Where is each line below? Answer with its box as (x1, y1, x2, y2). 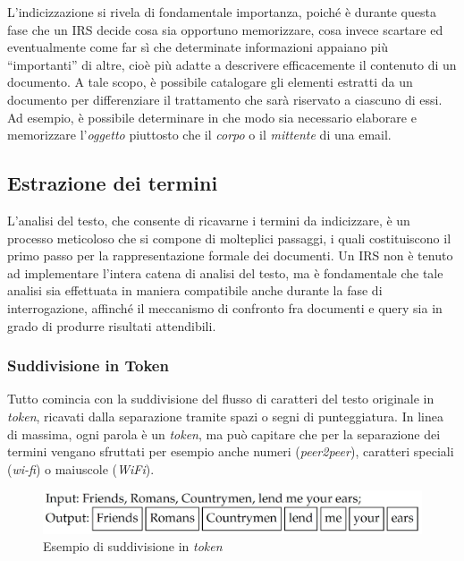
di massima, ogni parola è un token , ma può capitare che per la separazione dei (7, 424, 441, 443)
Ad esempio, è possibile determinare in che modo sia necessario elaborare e (7, 107, 417, 126)
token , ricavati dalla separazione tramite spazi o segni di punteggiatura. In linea (7, 406, 443, 425)
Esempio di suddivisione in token (43, 537, 223, 556)
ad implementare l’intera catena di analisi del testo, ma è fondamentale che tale (7, 263, 443, 282)
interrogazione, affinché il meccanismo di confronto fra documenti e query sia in (7, 298, 443, 317)
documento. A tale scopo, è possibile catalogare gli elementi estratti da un (7, 72, 413, 91)
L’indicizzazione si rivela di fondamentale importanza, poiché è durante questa (7, 3, 436, 21)
